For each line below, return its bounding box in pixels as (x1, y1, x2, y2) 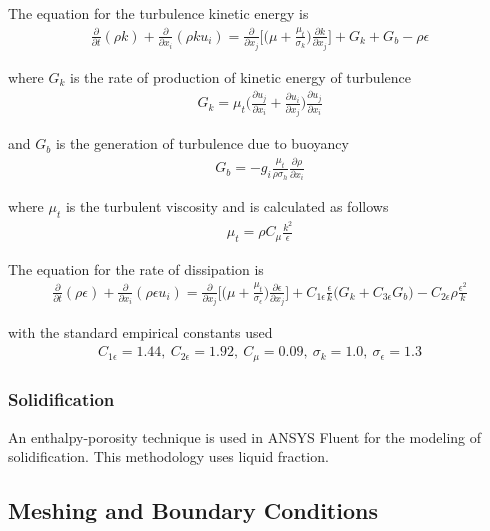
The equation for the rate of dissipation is (8, 258, 264, 279)
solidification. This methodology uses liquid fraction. (8, 446, 329, 467)
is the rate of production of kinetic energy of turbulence (70, 66, 411, 87)
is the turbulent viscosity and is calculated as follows (65, 196, 389, 217)
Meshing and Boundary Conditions (8, 495, 378, 526)
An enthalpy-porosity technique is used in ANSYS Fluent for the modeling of (8, 426, 482, 447)
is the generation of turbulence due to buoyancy (55, 133, 349, 154)
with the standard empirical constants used (8, 322, 273, 343)
